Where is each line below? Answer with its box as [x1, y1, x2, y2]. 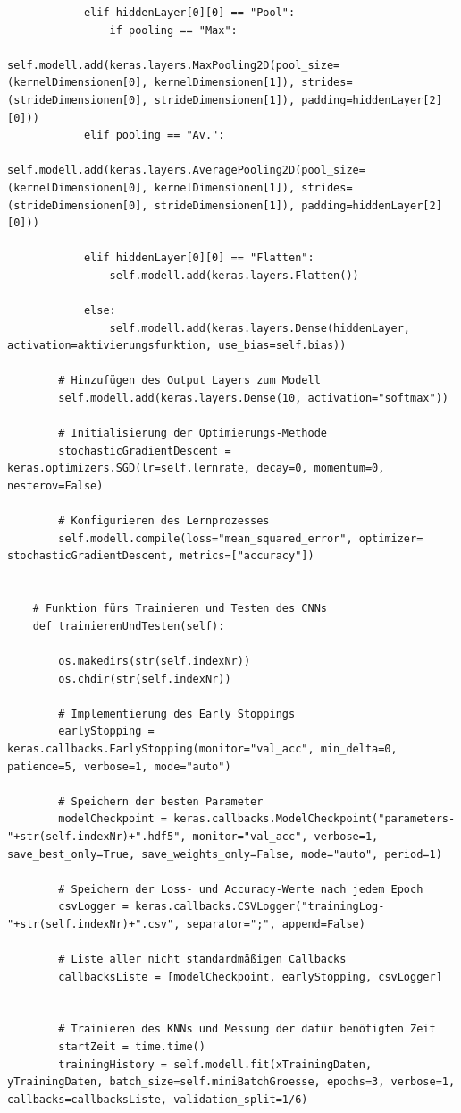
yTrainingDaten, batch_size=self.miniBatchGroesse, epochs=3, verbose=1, [7, 1075, 456, 1089]
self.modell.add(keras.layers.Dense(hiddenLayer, [109, 321, 411, 335]
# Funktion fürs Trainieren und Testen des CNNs [32, 602, 327, 616]
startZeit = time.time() [58, 1041, 205, 1054]
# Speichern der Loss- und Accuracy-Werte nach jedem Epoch [58, 882, 423, 896]
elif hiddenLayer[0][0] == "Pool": [83, 6, 296, 19]
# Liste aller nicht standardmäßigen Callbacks [58, 953, 347, 966]
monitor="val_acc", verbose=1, [192, 829, 379, 843]
